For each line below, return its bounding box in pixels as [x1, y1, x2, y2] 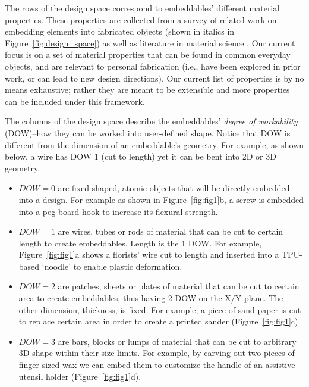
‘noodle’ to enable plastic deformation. [42, 260, 182, 272]
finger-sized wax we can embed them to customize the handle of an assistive [18, 358, 295, 371]
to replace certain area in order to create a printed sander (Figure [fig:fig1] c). [18, 315, 301, 327]
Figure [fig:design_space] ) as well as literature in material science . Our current [5, 36, 295, 49]
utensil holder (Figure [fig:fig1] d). [18, 370, 141, 382]
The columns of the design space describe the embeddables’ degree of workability [5, 115, 298, 127]
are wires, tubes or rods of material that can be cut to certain [58, 225, 283, 238]
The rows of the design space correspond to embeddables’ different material [5, 2, 280, 14]
